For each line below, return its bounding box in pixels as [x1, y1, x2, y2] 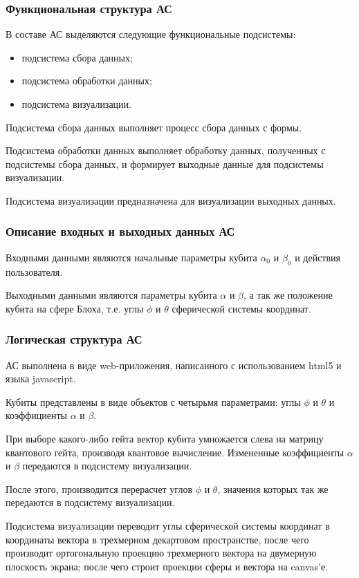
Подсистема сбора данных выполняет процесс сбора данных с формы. [6, 120, 302, 134]
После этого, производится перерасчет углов [6, 481, 193, 496]
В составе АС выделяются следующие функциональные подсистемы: [6, 27, 296, 41]
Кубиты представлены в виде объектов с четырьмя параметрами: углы [6, 394, 301, 409]
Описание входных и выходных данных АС [6, 223, 235, 240]
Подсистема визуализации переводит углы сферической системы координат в [6, 518, 330, 532]
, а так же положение [243, 288, 333, 302]
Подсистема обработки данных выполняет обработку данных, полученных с [6, 143, 326, 158]
